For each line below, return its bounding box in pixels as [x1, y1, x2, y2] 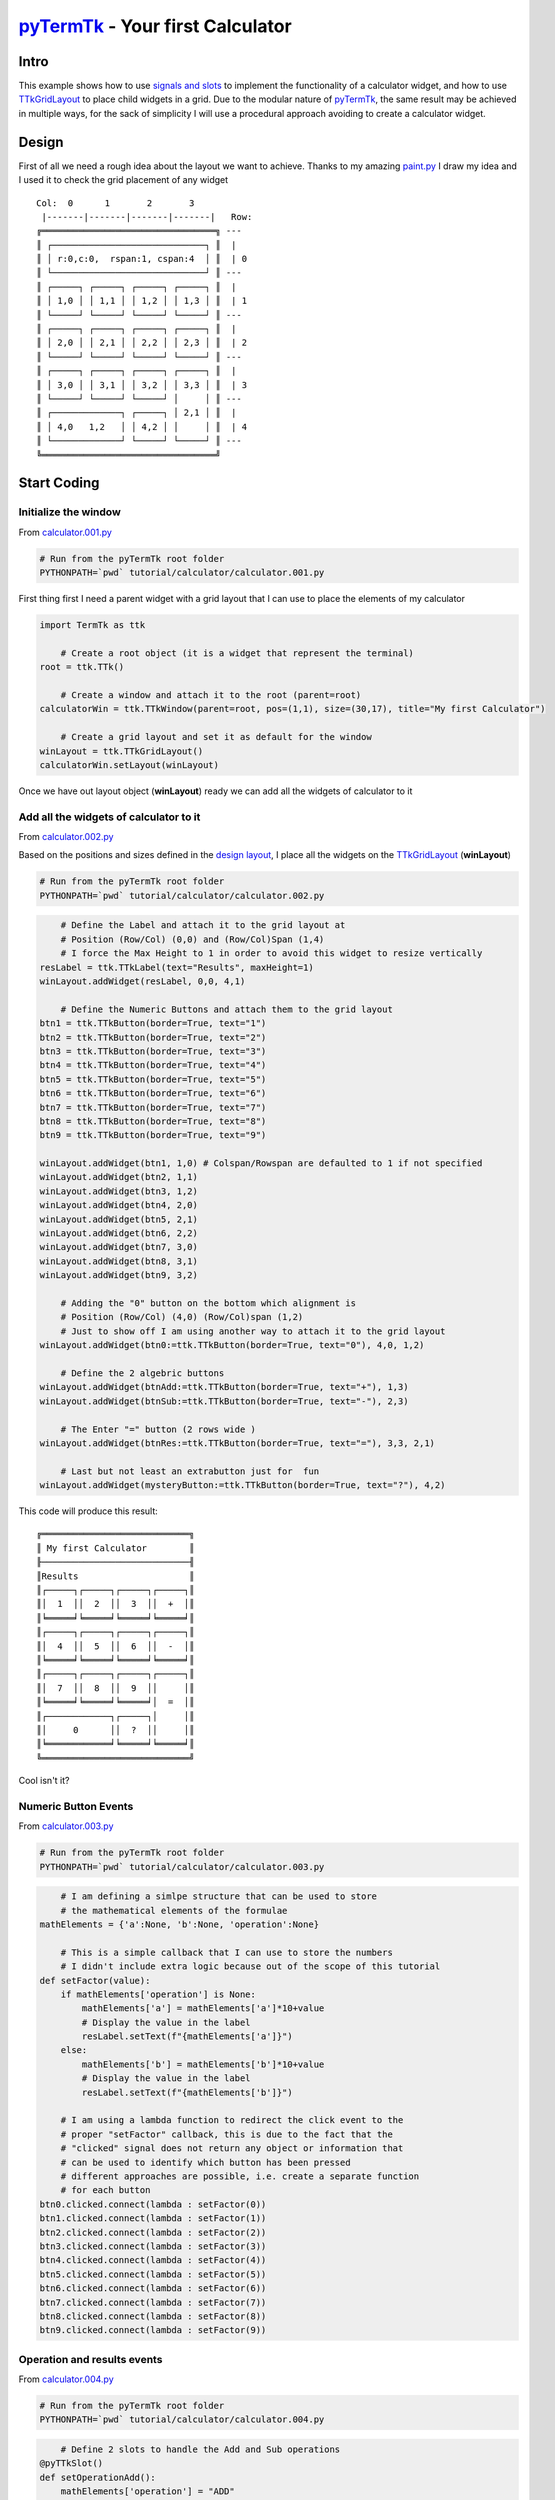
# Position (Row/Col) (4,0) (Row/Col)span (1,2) [60, 1311, 304, 1323]
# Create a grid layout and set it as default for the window [60, 731, 372, 743]
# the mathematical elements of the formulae [60, 1905, 288, 1916]
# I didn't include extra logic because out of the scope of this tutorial [60, 1961, 441, 1972]
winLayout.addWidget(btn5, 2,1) [39, 1213, 199, 1225]
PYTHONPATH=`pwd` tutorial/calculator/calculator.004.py [39, 2414, 325, 2425]
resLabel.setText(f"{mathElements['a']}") [81, 2031, 294, 2042]
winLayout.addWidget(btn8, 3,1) [39, 1255, 199, 1267]
